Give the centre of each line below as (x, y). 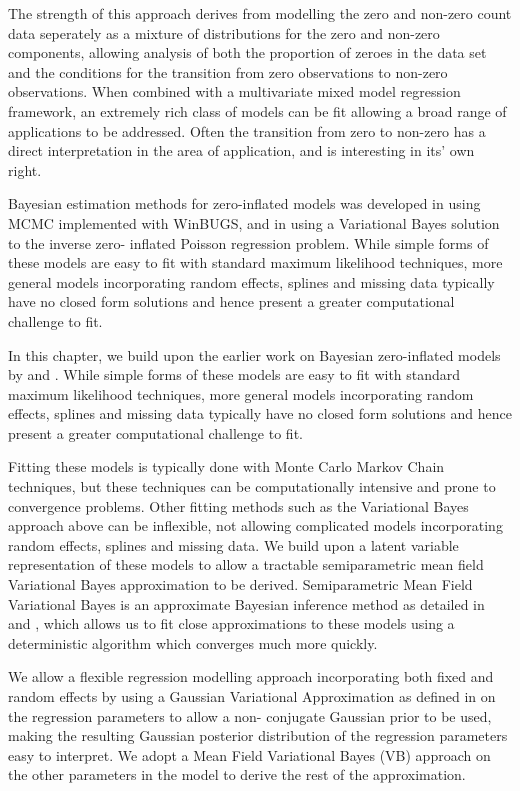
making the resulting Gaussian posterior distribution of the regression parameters (258, 735)
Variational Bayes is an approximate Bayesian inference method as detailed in (246, 603)
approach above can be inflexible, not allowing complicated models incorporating (255, 525)
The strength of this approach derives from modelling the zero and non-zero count (260, 13)
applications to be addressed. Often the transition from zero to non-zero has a (247, 130)
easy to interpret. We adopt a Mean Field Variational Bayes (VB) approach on (249, 754)
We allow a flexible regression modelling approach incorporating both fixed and (251, 676)
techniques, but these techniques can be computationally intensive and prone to (252, 486)
